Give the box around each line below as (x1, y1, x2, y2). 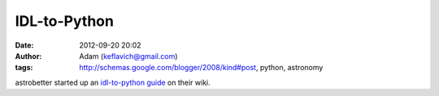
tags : (15, 63, 33, 73)
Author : (15, 51, 42, 61)
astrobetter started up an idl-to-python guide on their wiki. (15, 77, 211, 87)
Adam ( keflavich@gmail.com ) (79, 51, 178, 61)
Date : (15, 40, 34, 50)
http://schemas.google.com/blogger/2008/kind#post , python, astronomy (79, 63, 324, 73)
